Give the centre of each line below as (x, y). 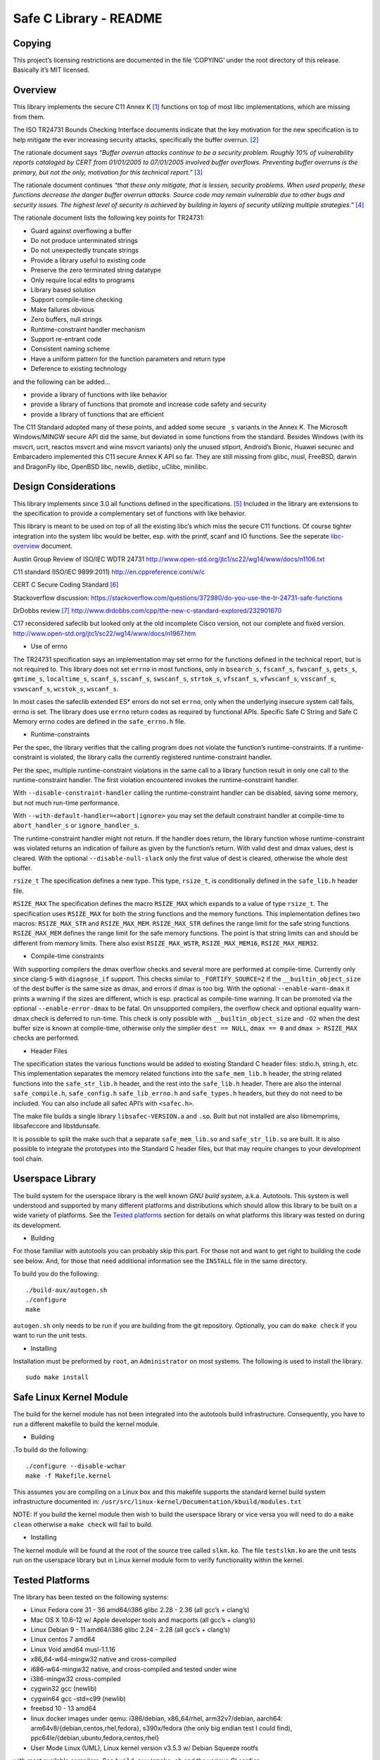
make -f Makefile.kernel (68, 1476)
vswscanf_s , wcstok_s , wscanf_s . (66, 689)
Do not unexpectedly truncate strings (84, 251)
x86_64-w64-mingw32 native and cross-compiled (103, 1659)
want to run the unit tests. (50, 1335)
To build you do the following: (56, 1274)
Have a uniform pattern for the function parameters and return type (128, 358)
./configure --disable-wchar (76, 1466)
